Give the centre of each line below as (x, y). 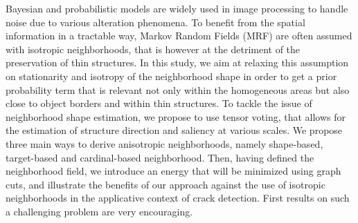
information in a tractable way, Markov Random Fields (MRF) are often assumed (179, 36)
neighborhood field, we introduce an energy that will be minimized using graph (173, 171)
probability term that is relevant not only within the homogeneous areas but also (178, 89)
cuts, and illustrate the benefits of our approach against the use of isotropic (165, 184)
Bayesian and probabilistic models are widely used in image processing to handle (177, 8)
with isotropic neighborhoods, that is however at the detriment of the (153, 49)
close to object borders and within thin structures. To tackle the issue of (159, 103)
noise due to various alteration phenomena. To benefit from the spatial (155, 22)
